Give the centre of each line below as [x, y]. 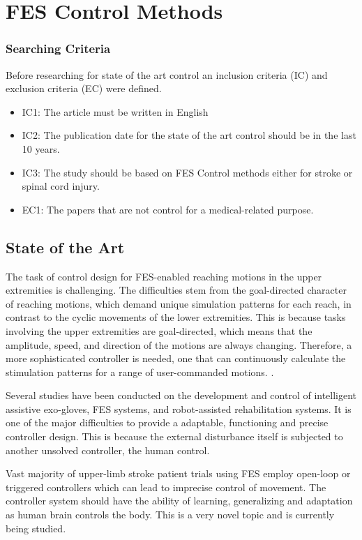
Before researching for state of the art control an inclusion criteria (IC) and [167, 74]
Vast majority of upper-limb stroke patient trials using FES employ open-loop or [178, 473]
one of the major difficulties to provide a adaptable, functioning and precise [167, 422]
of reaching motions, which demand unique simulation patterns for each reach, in [179, 303]
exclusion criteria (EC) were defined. [84, 88]
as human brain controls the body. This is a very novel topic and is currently [170, 515]
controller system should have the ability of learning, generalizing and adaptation [179, 501]
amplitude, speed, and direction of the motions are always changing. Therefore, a [179, 344]
